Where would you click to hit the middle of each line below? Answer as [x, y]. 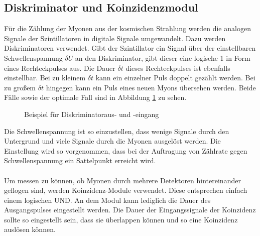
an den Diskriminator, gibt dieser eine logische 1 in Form [163, 57]
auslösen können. [30, 229]
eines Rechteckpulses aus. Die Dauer [60, 68]
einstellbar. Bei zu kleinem [45, 78]
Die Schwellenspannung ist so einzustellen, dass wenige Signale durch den [117, 131]
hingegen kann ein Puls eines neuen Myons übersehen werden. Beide [151, 87]
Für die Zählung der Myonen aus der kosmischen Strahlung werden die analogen [127, 28]
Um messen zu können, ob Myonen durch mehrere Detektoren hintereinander [122, 180]
